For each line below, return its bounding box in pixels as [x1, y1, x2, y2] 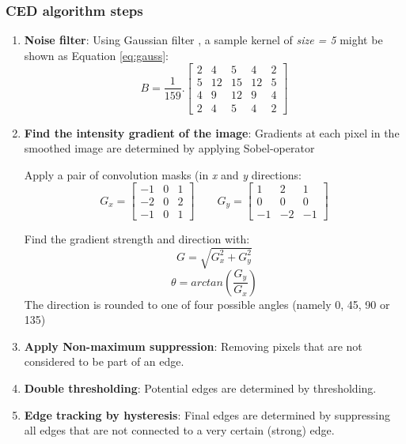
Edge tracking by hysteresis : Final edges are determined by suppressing [24, 406, 390, 423]
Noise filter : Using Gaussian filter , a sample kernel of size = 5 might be [24, 32, 383, 48]
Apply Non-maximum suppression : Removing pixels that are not [24, 337, 362, 354]
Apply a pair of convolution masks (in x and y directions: [24, 166, 302, 182]
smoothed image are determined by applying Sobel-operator [24, 140, 315, 156]
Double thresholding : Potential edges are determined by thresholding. [24, 379, 377, 396]
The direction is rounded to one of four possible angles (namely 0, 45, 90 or [24, 295, 390, 312]
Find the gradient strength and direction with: [24, 231, 250, 247]
